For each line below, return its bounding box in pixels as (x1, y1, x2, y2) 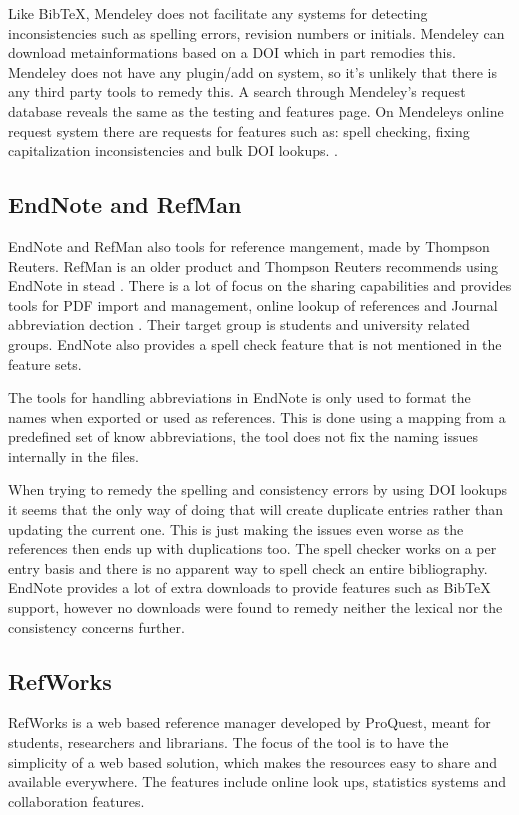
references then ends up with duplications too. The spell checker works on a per (8, 538, 497, 559)
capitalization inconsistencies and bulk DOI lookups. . (8, 140, 338, 161)
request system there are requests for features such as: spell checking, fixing (8, 120, 470, 141)
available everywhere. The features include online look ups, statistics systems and (8, 771, 507, 792)
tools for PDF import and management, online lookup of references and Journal (8, 294, 498, 315)
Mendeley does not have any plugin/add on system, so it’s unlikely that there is (8, 61, 497, 82)
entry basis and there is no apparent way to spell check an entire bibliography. (8, 557, 488, 578)
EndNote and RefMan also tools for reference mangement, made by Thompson (8, 235, 490, 256)
